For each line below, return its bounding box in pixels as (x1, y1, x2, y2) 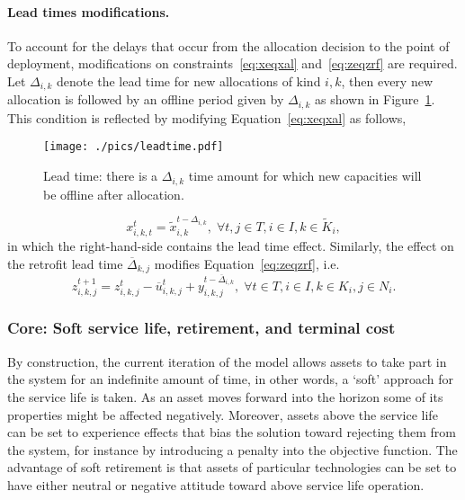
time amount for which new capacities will (188, 166, 422, 185)
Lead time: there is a (43, 166, 158, 185)
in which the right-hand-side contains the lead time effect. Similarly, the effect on (7, 237, 454, 255)
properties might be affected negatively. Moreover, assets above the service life (7, 405, 438, 424)
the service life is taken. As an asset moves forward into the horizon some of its (7, 387, 443, 406)
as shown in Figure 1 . (315, 90, 435, 109)
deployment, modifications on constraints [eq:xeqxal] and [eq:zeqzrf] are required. (7, 54, 458, 73)
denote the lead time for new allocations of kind (57, 71, 321, 90)
